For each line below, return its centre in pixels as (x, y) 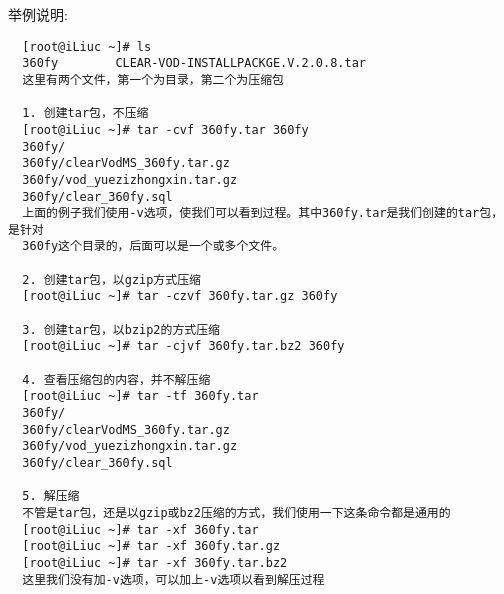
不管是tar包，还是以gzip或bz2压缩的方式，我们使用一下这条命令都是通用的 (236, 512)
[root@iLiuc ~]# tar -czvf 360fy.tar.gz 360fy (180, 296)
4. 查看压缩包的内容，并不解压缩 (116, 379)
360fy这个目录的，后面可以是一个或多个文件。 (153, 246)
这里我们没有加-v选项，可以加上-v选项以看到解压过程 (173, 579)
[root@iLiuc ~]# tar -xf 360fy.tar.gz (151, 546)
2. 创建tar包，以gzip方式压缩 (111, 279)
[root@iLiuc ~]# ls (87, 46)
